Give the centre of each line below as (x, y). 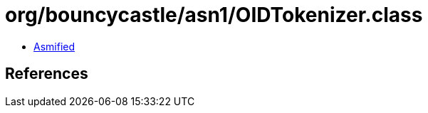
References (47, 74)
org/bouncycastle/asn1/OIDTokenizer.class (214, 15)
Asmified (54, 46)
